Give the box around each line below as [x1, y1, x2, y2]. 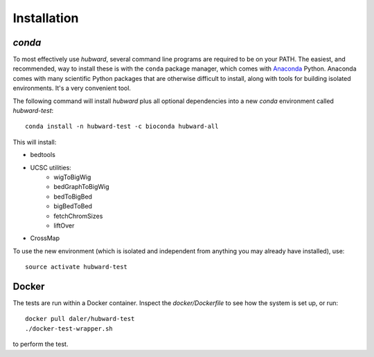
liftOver [53, 221, 75, 230]
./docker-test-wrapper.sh [25, 324, 114, 332]
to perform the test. [12, 340, 69, 349]
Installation [12, 10, 79, 26]
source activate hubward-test [25, 263, 128, 271]
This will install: [12, 138, 57, 146]
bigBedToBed [53, 202, 93, 210]
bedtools [30, 151, 55, 159]
